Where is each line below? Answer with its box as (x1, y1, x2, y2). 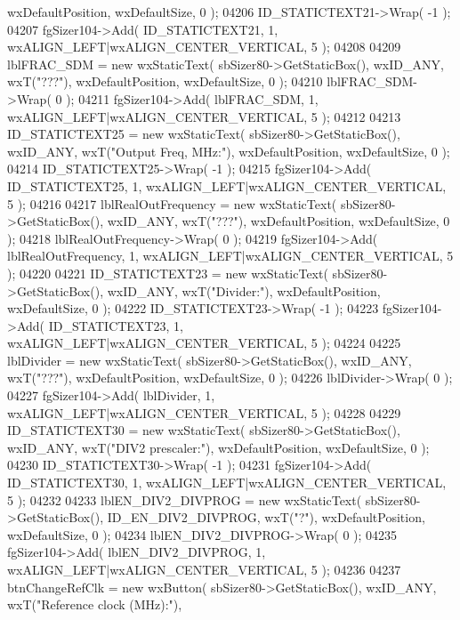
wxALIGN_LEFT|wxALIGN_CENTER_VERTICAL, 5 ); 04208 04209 (7, 37, 401, 56)
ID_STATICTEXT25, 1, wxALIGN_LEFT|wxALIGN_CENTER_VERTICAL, (7, 176, 447, 195)
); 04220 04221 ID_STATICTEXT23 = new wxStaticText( (7, 263, 328, 282)
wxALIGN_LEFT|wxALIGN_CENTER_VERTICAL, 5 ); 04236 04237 (7, 560, 401, 578)
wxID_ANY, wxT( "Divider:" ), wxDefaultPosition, (107, 281, 381, 300)
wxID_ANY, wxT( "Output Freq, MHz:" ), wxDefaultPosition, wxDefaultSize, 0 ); (7, 141, 450, 160)
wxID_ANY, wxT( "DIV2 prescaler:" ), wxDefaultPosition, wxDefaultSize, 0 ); (7, 438, 430, 456)
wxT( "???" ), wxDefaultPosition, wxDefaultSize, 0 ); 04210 (7, 72, 323, 91)
